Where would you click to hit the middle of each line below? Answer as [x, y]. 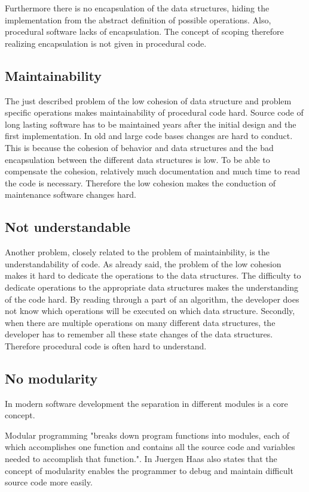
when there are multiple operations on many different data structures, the [140, 322]
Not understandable [68, 227]
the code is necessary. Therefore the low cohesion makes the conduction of [140, 182]
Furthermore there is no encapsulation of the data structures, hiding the [137, 8]
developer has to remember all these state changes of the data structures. [139, 334]
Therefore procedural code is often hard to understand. [106, 345]
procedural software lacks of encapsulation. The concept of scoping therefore [144, 31]
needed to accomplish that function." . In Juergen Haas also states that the [141, 459]
